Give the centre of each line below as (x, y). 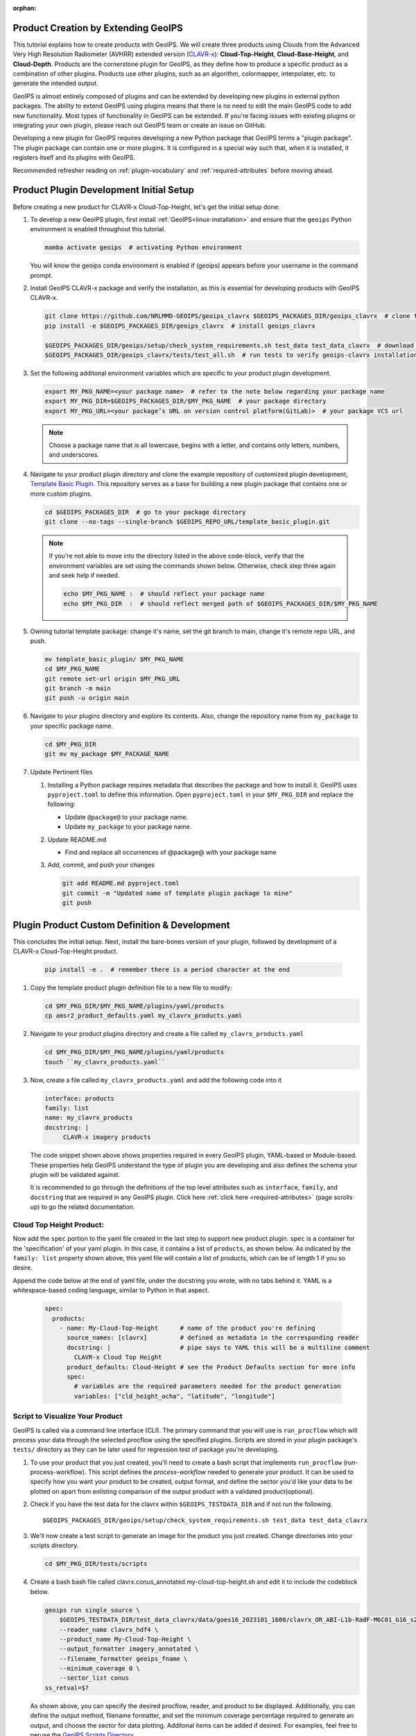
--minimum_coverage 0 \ (99, 1669)
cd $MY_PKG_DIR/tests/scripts (96, 1564)
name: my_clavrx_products (89, 1118)
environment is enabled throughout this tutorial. (98, 229)
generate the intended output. (55, 83)
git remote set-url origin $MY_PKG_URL (112, 678)
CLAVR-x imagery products (107, 1137)
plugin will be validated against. (75, 1175)
